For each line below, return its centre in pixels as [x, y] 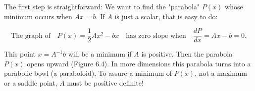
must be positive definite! [105, 83]
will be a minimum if [100, 54]
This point [20, 54]
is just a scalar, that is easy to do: [166, 16]
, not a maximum [221, 73]
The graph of [31, 36]
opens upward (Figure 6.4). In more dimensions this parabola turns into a [139, 63]
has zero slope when [156, 36]
